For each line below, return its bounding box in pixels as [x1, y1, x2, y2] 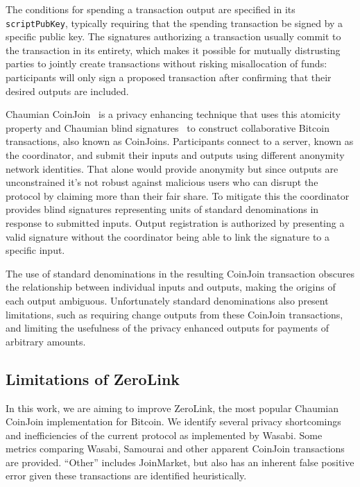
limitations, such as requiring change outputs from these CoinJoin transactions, [6, 307, 343, 321]
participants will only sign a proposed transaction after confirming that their [6, 70, 332, 85]
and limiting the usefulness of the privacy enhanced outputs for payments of [6, 321, 329, 335]
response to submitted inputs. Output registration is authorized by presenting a [6, 215, 345, 230]
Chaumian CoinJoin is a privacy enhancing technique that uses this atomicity [6, 107, 341, 121]
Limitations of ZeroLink [6, 368, 180, 389]
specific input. [6, 243, 65, 257]
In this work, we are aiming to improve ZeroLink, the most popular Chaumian [6, 400, 339, 415]
